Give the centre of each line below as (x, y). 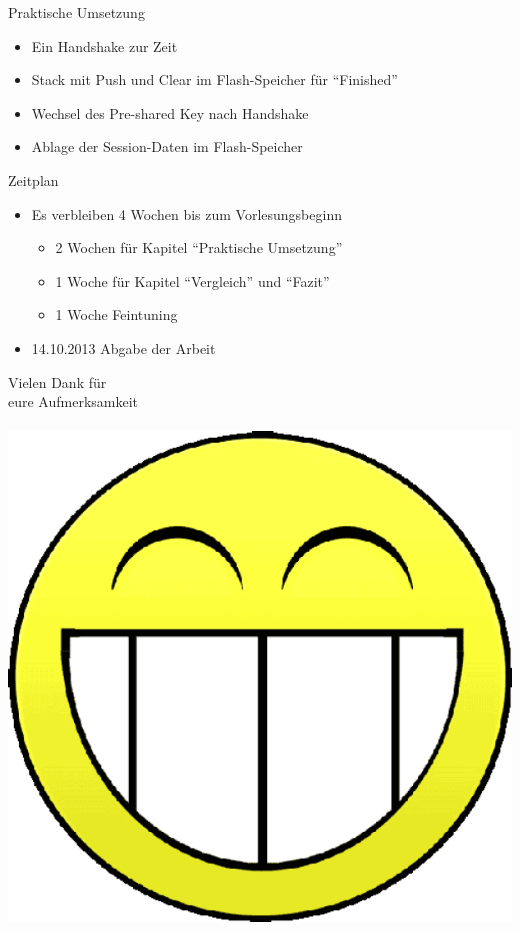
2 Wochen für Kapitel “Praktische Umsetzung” (199, 247)
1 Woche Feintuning (116, 314)
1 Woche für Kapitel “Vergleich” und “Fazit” (192, 280)
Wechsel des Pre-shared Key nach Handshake (170, 112)
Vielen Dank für (57, 381)
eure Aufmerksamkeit (73, 401)
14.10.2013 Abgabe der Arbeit (123, 347)
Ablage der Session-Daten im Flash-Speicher (167, 146)
